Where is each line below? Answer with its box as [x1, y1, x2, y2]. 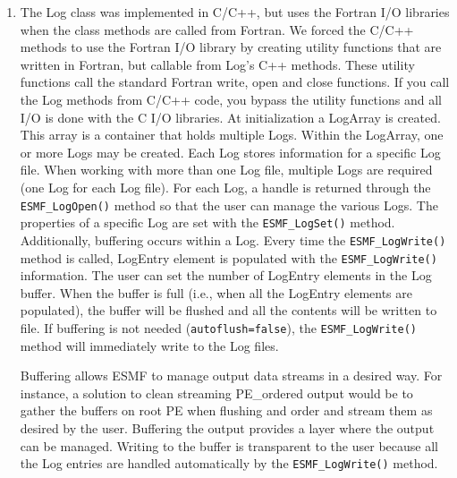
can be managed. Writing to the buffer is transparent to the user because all [20, 436, 438, 455]
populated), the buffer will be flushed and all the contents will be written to [20, 301, 437, 320]
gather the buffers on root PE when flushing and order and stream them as [20, 401, 433, 420]
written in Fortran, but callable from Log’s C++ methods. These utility [20, 55, 415, 73]
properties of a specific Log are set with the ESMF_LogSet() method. [20, 213, 395, 232]
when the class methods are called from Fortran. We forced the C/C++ [20, 20, 414, 38]
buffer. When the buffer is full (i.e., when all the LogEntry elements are [20, 283, 412, 302]
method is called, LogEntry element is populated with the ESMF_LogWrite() [20, 248, 437, 267]
